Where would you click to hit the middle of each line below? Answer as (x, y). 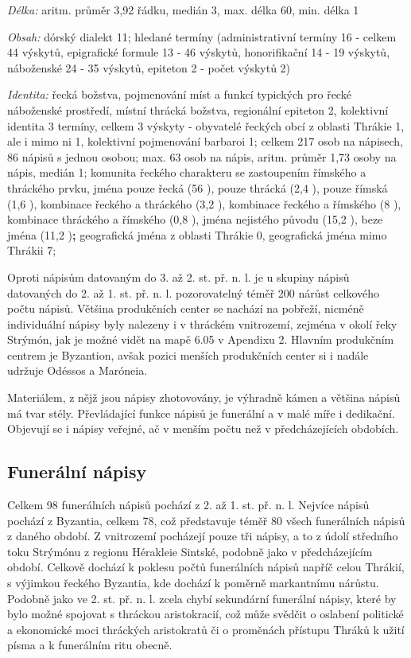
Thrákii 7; (32, 250)
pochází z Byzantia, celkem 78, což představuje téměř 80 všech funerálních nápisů (206, 520)
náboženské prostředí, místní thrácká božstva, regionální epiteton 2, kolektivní (198, 109)
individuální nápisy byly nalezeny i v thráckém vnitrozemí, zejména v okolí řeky (202, 323)
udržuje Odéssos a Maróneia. (78, 370)
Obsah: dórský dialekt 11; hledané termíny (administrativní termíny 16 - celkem (202, 36)
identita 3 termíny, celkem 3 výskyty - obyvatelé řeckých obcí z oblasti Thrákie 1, (206, 125)
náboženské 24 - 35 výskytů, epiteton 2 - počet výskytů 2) (149, 67)
